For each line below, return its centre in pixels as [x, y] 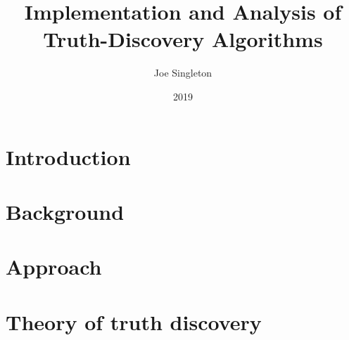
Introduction [68, 156]
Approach [54, 267]
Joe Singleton [183, 73]
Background [65, 211]
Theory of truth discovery [134, 321]
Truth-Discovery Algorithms [183, 39]
